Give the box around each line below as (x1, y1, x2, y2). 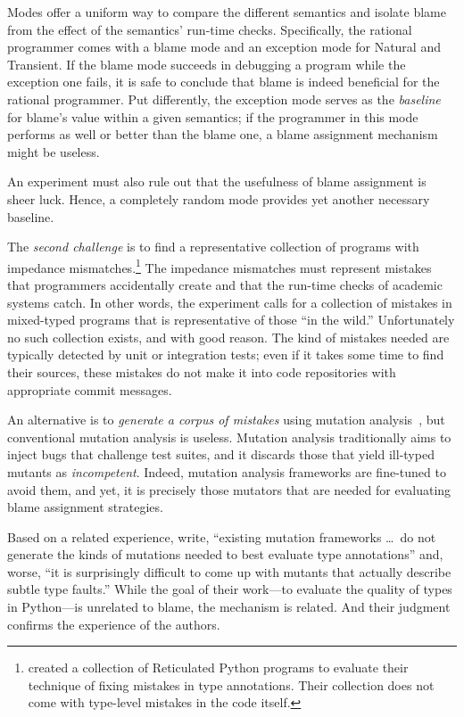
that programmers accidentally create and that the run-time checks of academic (7, 275, 443, 293)
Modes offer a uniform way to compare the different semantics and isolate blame (7, 3, 446, 21)
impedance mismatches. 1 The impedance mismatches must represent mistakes (7, 255, 432, 276)
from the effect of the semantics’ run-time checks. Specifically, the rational (7, 20, 412, 38)
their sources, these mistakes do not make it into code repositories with (7, 362, 396, 381)
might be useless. (7, 142, 100, 161)
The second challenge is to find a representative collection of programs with (7, 237, 419, 256)
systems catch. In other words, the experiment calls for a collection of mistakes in (7, 293, 452, 311)
